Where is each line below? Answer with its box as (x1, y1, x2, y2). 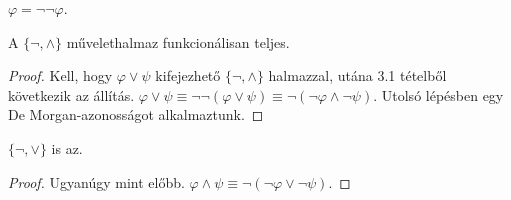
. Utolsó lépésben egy (373, 84, 504, 105)
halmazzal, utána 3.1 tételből (268, 65, 447, 86)
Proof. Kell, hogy (8, 65, 113, 86)
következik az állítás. (8, 84, 135, 105)
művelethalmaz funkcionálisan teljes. (66, 31, 290, 52)
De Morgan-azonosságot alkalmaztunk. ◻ (8, 104, 264, 125)
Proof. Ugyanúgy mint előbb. (8, 171, 185, 192)
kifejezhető (155, 65, 221, 86)
